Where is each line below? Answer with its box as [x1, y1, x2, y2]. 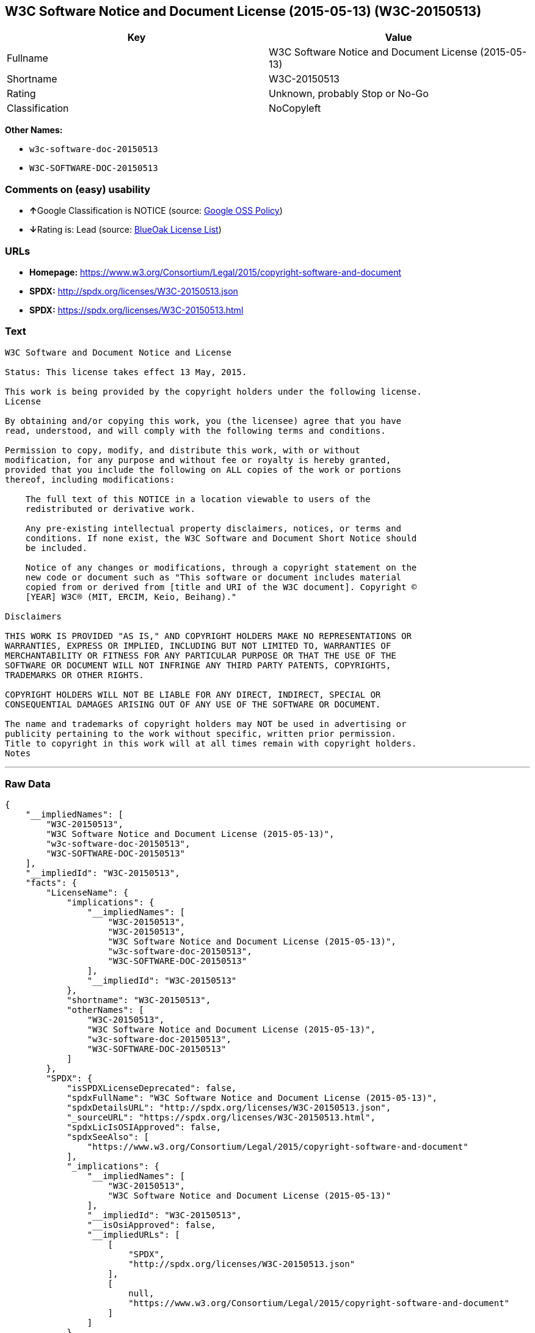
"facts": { [25, 878, 78, 888]
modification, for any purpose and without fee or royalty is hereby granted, [5, 455, 391, 465]
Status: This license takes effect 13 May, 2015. [5, 367, 247, 377]
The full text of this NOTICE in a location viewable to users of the [25, 494, 371, 504]
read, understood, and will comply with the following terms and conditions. [5, 425, 386, 436]
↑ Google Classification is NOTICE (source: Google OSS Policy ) [29, 205, 283, 216]
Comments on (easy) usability [5, 183, 151, 195]
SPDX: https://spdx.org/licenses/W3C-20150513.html [29, 304, 244, 315]
